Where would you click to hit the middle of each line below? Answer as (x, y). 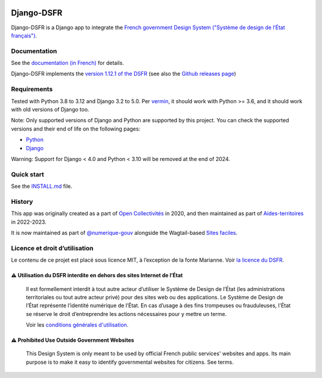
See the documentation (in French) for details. (68, 63)
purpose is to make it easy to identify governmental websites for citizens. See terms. (130, 362)
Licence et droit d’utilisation (52, 248)
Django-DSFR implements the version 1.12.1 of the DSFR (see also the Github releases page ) (124, 74)
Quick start (28, 174)
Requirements (32, 89)
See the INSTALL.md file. (42, 186)
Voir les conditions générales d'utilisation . (77, 325)
